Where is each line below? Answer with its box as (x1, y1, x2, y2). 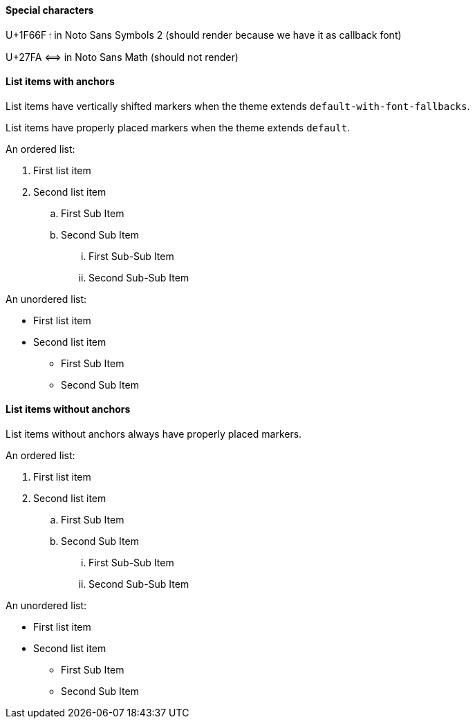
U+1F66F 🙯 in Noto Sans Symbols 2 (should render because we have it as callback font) (6, 28, 402, 41)
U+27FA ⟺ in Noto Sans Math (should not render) (6, 50, 239, 63)
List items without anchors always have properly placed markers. (6, 428, 302, 440)
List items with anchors (6, 75, 115, 88)
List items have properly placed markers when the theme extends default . (6, 121, 351, 133)
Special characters (6, 4, 94, 16)
